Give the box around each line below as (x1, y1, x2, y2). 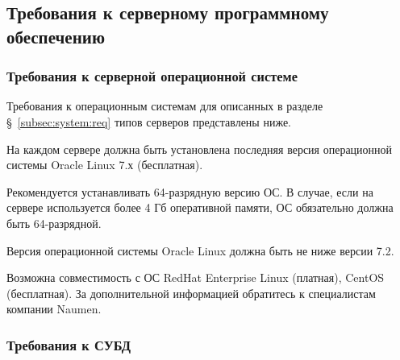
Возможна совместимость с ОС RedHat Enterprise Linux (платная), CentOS (6, 269, 385, 286)
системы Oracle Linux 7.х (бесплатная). (6, 156, 203, 173)
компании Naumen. (6, 300, 102, 317)
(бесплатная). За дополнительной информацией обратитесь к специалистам (6, 284, 376, 301)
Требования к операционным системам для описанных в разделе (6, 97, 323, 114)
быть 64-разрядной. (6, 214, 102, 231)
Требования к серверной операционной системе (6, 66, 298, 86)
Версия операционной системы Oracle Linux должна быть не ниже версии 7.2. (6, 242, 394, 259)
